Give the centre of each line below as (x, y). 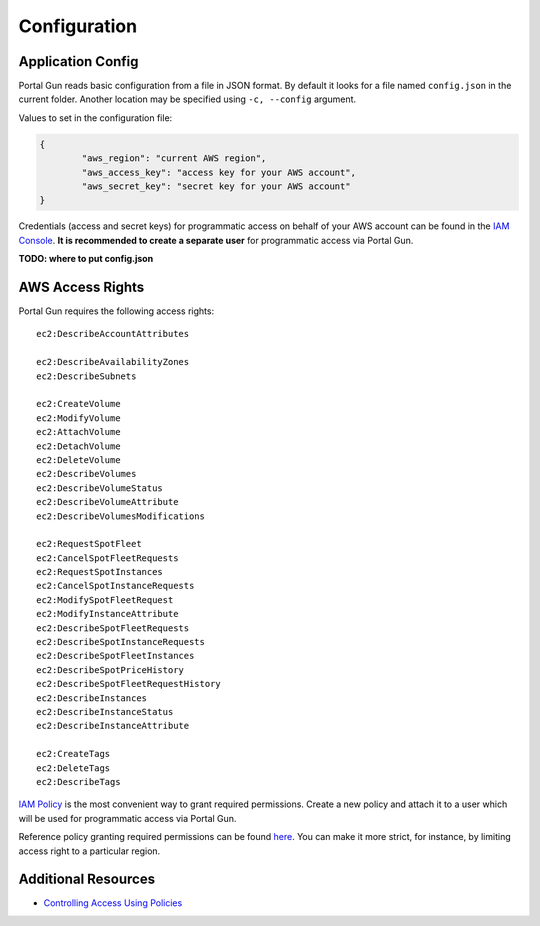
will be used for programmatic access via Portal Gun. (127, 818)
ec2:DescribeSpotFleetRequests (113, 628)
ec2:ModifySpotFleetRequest (105, 599)
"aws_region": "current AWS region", (174, 158)
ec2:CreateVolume (78, 404)
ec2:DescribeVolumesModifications (120, 516)
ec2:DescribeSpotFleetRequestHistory (129, 684)
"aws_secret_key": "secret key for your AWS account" (216, 186)
